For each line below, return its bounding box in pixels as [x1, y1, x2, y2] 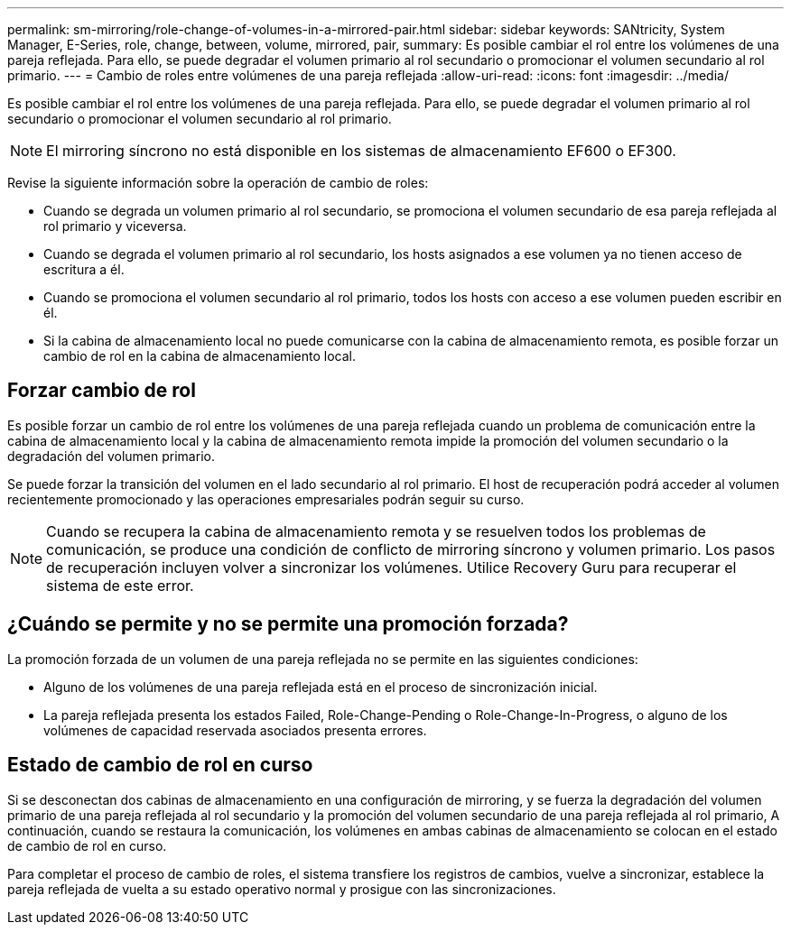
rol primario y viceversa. [43, 218, 187, 234]
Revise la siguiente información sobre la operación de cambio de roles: [7, 175, 429, 190]
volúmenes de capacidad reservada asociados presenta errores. [43, 722, 427, 738]
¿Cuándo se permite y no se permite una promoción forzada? [7, 613, 569, 636]
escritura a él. [43, 262, 125, 277]
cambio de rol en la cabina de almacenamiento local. [43, 348, 356, 364]
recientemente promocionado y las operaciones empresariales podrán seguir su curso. [7, 491, 525, 507]
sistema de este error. [46, 576, 194, 595]
